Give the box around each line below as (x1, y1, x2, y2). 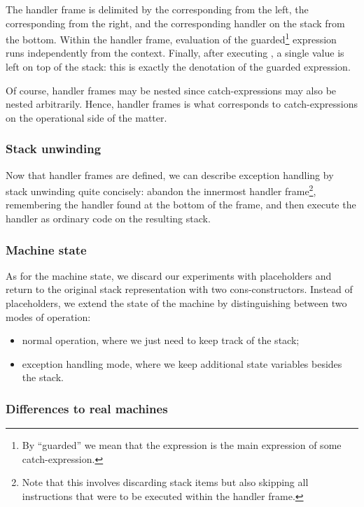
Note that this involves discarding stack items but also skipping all (22, 475, 309, 490)
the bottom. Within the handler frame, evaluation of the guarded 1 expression (6, 30, 337, 46)
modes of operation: (6, 309, 91, 324)
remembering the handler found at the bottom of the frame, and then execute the (6, 197, 356, 212)
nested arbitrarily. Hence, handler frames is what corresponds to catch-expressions (6, 97, 358, 111)
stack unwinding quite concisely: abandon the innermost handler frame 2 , (6, 182, 316, 198)
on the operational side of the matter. (6, 110, 167, 124)
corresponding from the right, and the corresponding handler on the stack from (6, 15, 345, 30)
